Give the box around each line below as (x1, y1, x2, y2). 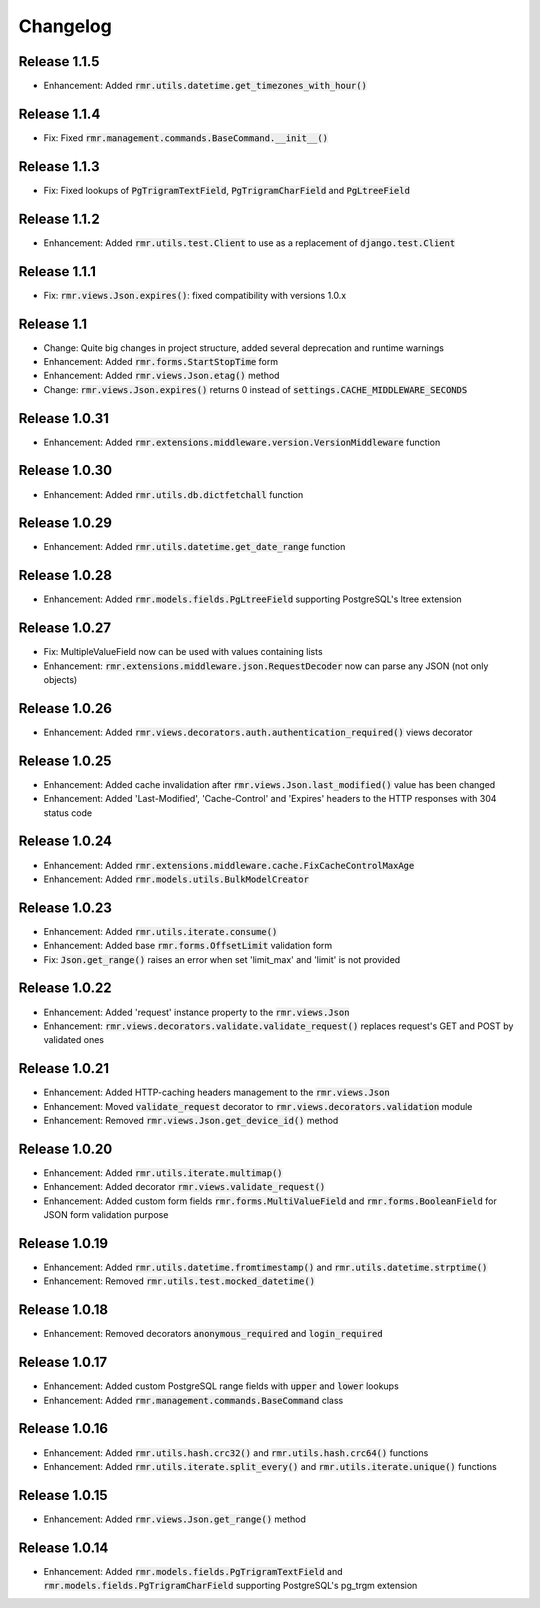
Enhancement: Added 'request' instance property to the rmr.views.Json (43, 1006, 350, 1018)
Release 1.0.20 (18, 1140, 113, 1157)
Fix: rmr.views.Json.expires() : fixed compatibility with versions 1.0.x (43, 289, 347, 301)
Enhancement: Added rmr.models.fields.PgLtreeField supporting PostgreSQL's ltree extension (43, 593, 462, 605)
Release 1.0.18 (18, 1301, 109, 1319)
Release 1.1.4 (18, 105, 101, 122)
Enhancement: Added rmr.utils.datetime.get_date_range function (43, 541, 346, 553)
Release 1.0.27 (18, 620, 112, 637)
